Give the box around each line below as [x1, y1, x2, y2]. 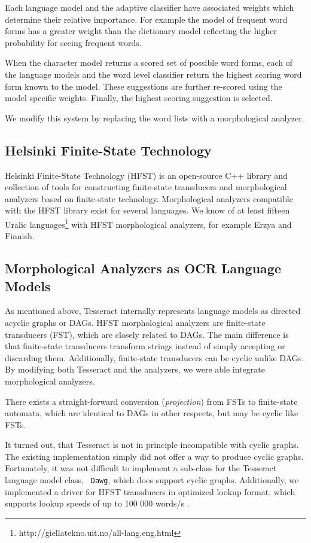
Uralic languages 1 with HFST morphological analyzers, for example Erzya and [5, 216, 292, 230]
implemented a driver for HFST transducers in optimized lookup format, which [5, 485, 295, 498]
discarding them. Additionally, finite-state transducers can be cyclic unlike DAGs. [5, 351, 304, 364]
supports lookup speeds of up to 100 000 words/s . [5, 497, 190, 510]
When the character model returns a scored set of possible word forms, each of [5, 56, 292, 69]
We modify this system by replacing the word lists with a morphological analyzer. [5, 111, 304, 124]
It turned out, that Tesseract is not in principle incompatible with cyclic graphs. [5, 438, 299, 451]
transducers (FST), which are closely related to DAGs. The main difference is [5, 328, 289, 340]
